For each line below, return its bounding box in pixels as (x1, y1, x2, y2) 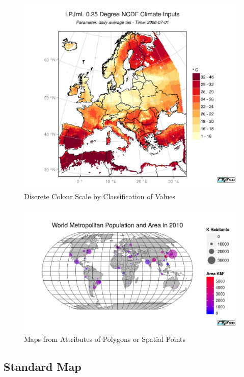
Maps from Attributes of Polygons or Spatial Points (24, 334, 186, 344)
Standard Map (4, 359, 82, 374)
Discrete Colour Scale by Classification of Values (24, 191, 175, 201)
